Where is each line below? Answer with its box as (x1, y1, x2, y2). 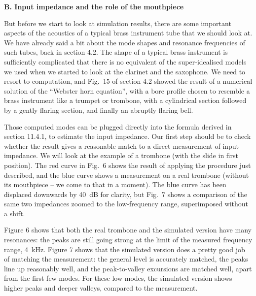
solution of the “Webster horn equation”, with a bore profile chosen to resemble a (4, 85, 250, 96)
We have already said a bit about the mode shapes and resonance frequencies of (4, 37, 245, 47)
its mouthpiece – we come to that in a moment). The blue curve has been (4, 179, 226, 190)
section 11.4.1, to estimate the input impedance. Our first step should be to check (4, 131, 251, 141)
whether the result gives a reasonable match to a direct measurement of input (4, 140, 239, 151)
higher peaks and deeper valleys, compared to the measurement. (4, 283, 198, 293)
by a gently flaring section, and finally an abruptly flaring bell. (4, 104, 193, 115)
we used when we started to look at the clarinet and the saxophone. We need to (4, 66, 246, 76)
